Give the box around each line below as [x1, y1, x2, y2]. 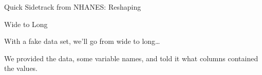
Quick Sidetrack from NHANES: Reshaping [4, 2, 141, 12]
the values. [4, 63, 38, 73]
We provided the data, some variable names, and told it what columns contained [4, 53, 258, 63]
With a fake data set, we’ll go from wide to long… [4, 36, 160, 46]
